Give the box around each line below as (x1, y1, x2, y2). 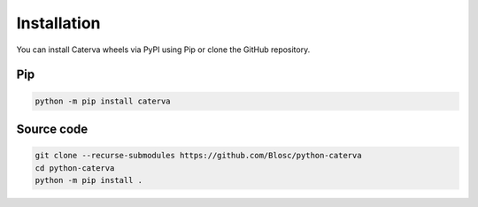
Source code (16, 121, 89, 136)
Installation (16, 13, 101, 33)
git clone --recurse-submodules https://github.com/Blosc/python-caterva (35, 150, 362, 161)
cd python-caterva (35, 163, 115, 172)
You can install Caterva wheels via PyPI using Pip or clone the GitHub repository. (16, 44, 311, 55)
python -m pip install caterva (35, 96, 172, 106)
